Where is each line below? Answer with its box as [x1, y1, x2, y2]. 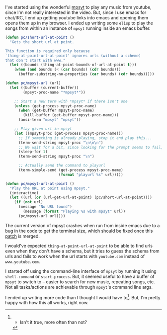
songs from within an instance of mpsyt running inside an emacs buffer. [5, 25, 151, 31]
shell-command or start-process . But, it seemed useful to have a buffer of [5, 273, 155, 279]
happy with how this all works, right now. [5, 300, 88, 306]
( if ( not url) [14, 200, 43, 205]
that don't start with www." [5, 58, 66, 63]
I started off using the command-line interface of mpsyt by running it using [5, 268, 157, 274]
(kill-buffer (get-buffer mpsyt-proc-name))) [23, 113, 119, 118]
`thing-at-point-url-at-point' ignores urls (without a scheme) [5, 53, 141, 58]
